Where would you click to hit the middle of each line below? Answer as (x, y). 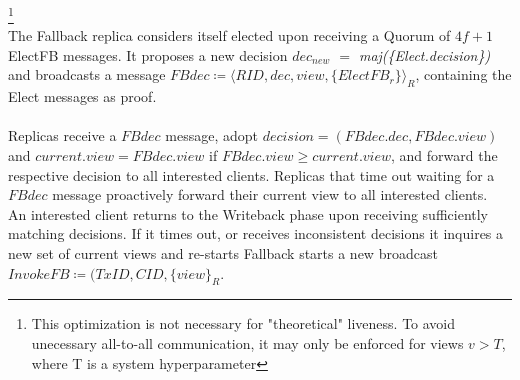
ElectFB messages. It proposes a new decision (148, 54)
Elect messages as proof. (82, 96)
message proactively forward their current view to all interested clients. (270, 194)
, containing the (463, 74)
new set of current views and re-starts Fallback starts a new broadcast (223, 252)
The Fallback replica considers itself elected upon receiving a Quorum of (229, 35)
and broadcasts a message (87, 74)
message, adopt (211, 135)
